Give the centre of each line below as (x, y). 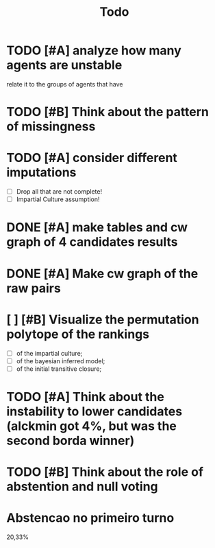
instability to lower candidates (94, 411)
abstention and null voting (82, 487)
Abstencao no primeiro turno (90, 518)
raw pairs (34, 288)
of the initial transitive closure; (59, 369)
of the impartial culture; (49, 353)
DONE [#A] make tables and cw (97, 228)
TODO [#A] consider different (92, 158)
